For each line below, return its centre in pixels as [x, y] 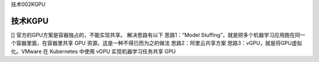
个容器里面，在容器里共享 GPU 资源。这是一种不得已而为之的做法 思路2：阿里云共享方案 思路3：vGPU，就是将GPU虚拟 [157, 43]
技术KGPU [30, 21]
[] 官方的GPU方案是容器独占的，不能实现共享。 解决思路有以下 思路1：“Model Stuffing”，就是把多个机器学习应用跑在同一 [158, 35]
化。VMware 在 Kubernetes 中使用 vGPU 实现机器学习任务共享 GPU [93, 51]
